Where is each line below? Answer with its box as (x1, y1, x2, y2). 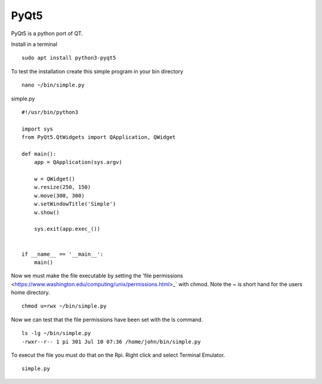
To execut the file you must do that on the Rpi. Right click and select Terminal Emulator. (11, 352, 225, 359)
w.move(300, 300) (33, 192, 85, 199)
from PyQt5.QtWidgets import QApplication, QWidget (21, 134, 176, 141)
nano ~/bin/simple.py (21, 82, 85, 89)
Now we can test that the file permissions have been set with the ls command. (11, 316, 203, 323)
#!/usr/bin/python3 (21, 109, 79, 116)
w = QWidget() (33, 176, 76, 182)
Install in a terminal (11, 41, 58, 48)
